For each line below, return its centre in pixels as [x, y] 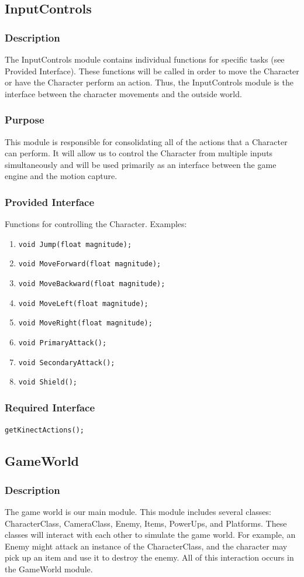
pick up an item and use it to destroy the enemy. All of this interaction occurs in [149, 557]
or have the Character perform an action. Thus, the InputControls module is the [149, 82]
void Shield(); [48, 382]
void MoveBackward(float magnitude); [92, 284]
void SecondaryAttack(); [67, 363]
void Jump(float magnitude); [75, 244]
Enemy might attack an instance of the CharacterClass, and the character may [146, 546]
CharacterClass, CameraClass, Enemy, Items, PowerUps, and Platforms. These [146, 523]
